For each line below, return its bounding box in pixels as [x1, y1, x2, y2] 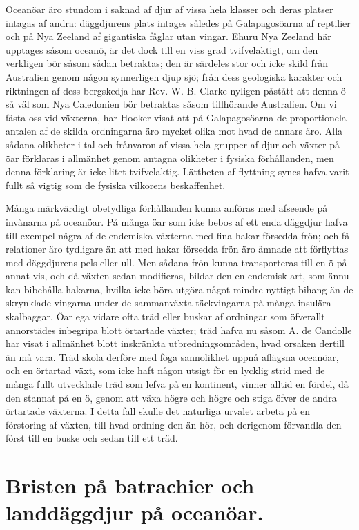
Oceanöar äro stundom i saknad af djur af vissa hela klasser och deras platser [6, 2, 333, 16]
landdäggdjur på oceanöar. [6, 498, 264, 527]
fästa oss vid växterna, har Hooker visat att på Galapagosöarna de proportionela [6, 110, 347, 124]
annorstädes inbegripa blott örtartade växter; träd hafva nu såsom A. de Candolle [6, 322, 352, 337]
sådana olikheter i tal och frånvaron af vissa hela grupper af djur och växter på [6, 137, 340, 151]
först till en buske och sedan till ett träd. [6, 431, 178, 445]
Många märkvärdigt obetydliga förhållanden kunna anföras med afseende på [6, 201, 328, 215]
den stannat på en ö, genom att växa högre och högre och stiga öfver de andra [6, 390, 337, 404]
